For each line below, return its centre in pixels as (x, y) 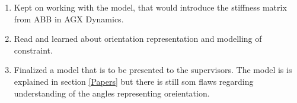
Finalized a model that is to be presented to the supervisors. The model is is (153, 70)
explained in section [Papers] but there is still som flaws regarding (134, 81)
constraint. (33, 50)
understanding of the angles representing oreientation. (112, 93)
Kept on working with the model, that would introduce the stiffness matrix (150, 7)
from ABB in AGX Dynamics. (69, 19)
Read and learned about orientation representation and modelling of (138, 39)
